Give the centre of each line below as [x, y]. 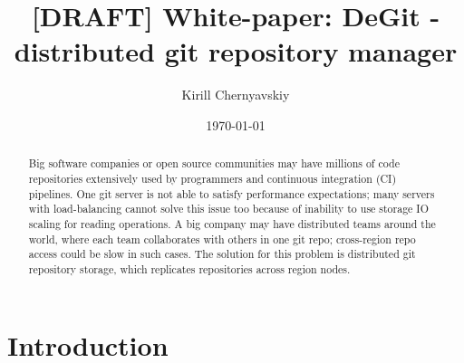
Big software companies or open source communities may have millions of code [214, 163]
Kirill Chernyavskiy [236, 95]
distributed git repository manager [236, 51]
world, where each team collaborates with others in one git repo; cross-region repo [222, 239]
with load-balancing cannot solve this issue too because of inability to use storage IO [228, 209]
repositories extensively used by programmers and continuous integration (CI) [213, 178]
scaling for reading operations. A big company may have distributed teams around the [232, 223]
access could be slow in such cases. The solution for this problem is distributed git [222, 254]
